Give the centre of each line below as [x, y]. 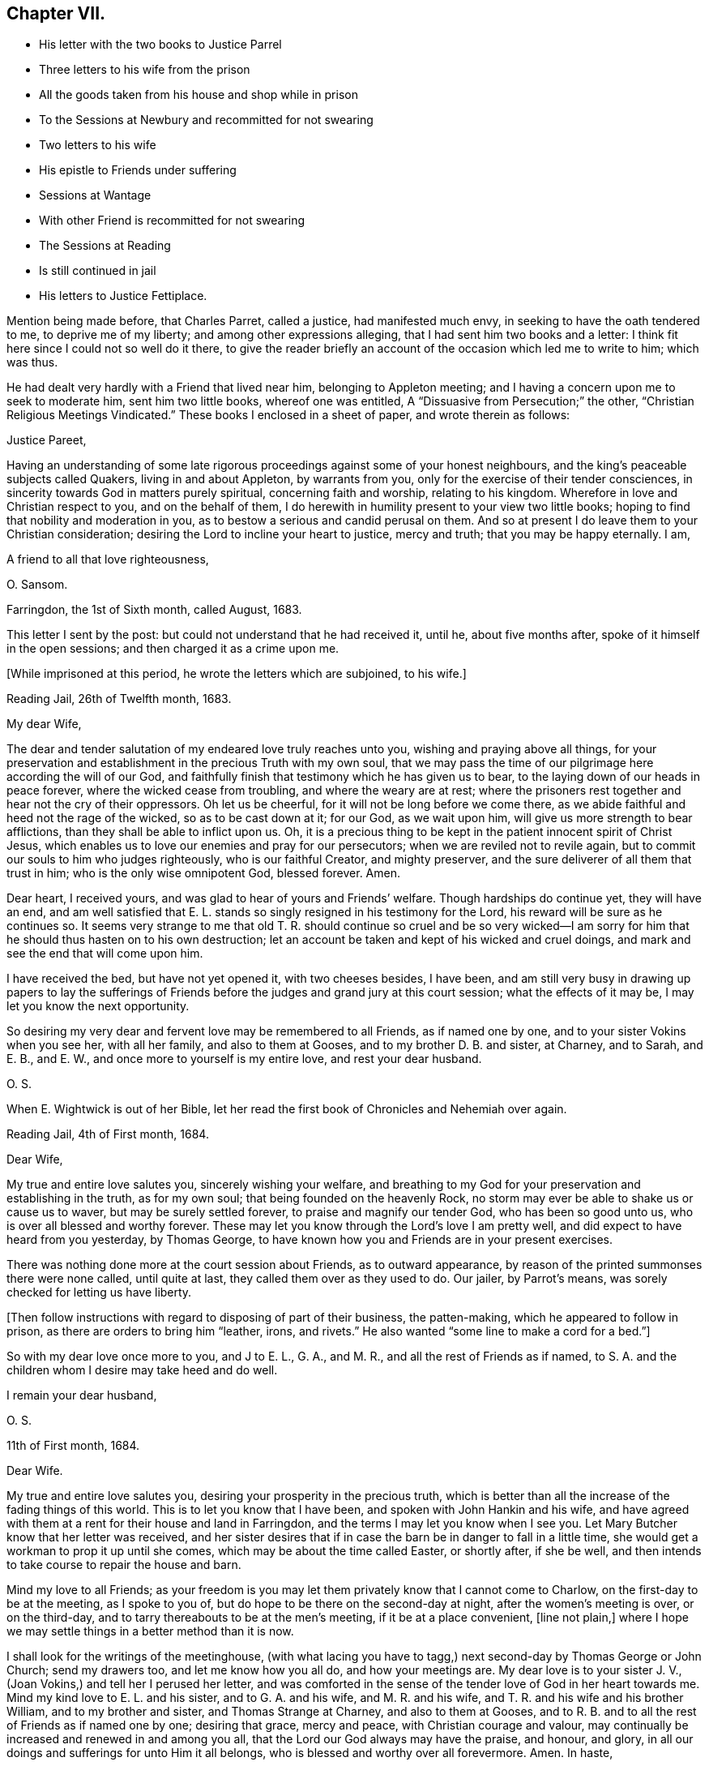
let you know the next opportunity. [98, 1006]
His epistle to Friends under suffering [138, 170]
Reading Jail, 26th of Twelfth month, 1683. [119, 699]
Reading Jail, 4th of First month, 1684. [108, 1134]
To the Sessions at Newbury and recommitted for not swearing [206, 120]
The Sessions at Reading [105, 246]
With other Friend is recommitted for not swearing [172, 221]
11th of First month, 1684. [73, 1446]
